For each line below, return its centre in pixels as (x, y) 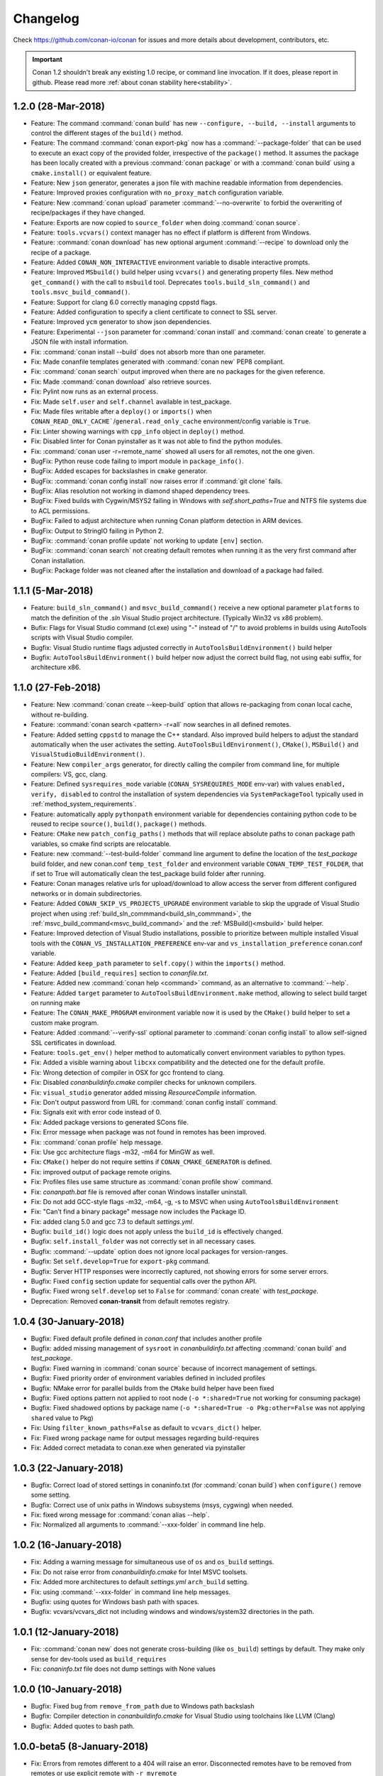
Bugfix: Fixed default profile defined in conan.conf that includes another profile (146, 1338)
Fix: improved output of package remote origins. (101, 1171)
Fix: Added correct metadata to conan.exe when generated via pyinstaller (138, 1448)
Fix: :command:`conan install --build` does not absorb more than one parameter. (148, 352)
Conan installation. (58, 561)
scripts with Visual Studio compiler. (82, 638)
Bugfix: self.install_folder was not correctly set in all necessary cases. (143, 1241)
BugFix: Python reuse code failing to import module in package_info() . (137, 461)
